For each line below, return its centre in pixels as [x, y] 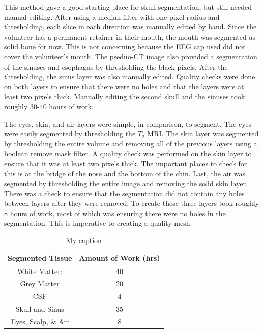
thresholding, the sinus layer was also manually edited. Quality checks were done [130, 77]
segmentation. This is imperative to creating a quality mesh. [98, 223]
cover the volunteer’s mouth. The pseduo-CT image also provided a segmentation [131, 56]
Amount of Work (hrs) [120, 258]
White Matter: [40, 271]
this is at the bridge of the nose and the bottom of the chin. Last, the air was [125, 173]
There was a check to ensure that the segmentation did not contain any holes [124, 193]
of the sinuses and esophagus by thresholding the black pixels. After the [116, 66]
